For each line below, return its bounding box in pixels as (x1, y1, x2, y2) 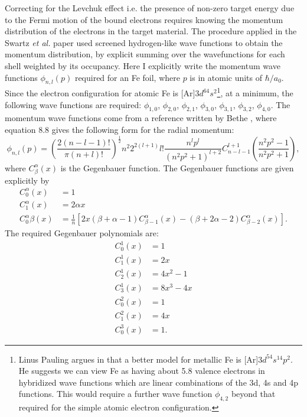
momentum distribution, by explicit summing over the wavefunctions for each (5, 48, 285, 60)
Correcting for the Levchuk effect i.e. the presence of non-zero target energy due (5, 2, 295, 14)
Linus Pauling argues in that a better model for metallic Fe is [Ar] (18, 353, 259, 365)
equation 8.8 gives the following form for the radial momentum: (5, 123, 234, 135)
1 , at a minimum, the (217, 85, 293, 99)
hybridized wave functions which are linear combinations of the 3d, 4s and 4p (18, 376, 299, 388)
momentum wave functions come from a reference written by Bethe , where (5, 112, 277, 124)
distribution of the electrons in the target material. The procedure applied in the (5, 25, 297, 37)
